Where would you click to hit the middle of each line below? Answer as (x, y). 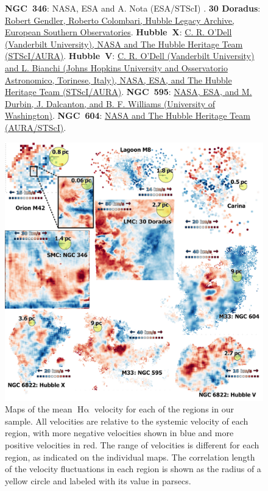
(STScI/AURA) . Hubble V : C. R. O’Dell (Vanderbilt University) (130, 56)
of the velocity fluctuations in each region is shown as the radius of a (133, 469)
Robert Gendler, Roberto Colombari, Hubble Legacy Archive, (120, 20)
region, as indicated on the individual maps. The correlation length (130, 457)
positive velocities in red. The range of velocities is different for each (132, 444)
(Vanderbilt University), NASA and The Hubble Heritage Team (124, 44)
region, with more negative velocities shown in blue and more (119, 433)
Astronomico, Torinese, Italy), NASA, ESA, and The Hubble (118, 79)
